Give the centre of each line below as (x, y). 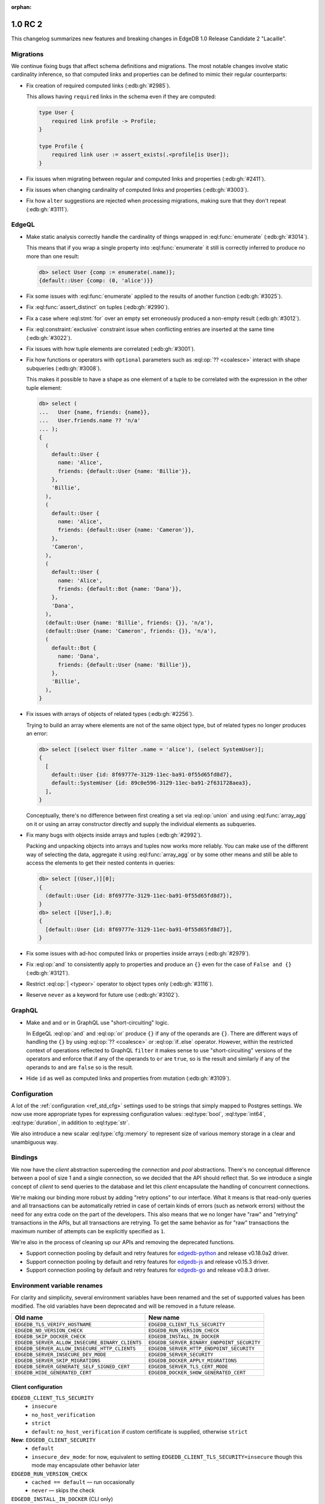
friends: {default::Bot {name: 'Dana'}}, (120, 589)
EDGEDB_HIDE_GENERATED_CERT (53, 1373)
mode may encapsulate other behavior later (85, 1465)
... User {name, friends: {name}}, (94, 412)
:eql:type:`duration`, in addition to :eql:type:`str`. (70, 1123)
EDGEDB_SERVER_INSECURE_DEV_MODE (60, 1355)
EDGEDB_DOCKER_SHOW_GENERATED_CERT (197, 1373)
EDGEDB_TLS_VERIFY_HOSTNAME (53, 1324)
